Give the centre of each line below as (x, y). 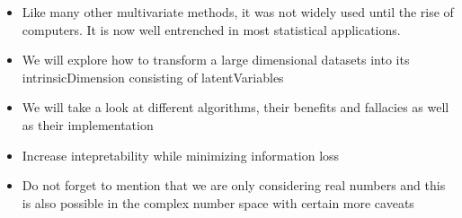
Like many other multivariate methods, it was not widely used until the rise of (238, 12)
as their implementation (88, 124)
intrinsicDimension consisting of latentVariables (153, 77)
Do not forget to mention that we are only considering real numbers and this (234, 185)
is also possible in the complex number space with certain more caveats (218, 202)
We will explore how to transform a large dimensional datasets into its (216, 60)
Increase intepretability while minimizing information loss (181, 155)
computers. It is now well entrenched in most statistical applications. (211, 29)
